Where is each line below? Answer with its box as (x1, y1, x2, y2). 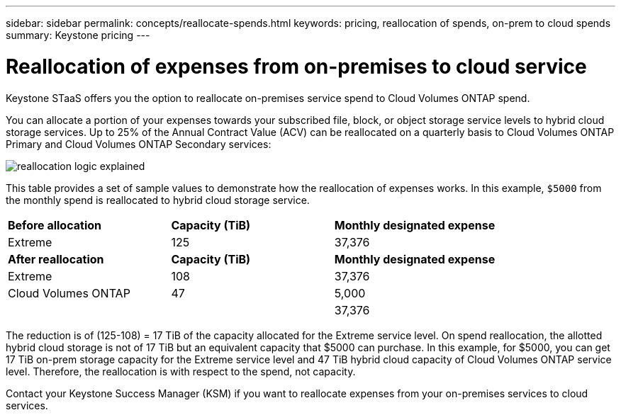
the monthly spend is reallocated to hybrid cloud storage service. (6, 193, 310, 206)
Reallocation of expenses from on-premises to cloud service (6, 54, 587, 79)
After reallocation (8, 251, 104, 266)
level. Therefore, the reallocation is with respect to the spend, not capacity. (6, 365, 356, 377)
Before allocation (8, 217, 101, 232)
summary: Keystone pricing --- (6, 29, 150, 41)
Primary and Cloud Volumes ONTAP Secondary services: (6, 137, 272, 150)
